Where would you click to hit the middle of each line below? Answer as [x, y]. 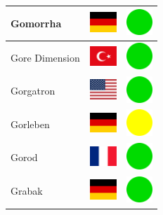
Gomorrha [36, 23]
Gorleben [30, 124]
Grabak [27, 191]
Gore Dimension [45, 57]
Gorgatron [33, 91]
